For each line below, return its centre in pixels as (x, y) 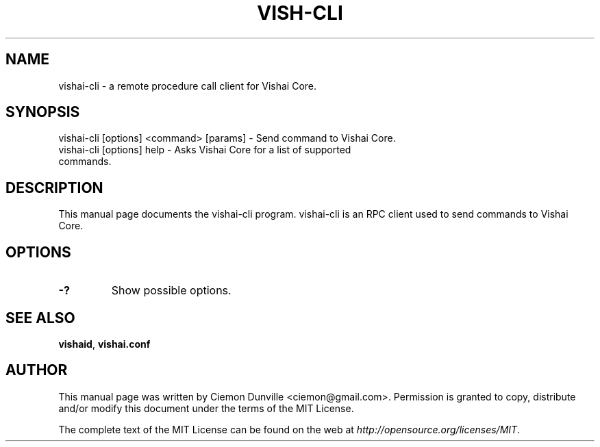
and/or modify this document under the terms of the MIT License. (206, 408)
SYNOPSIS (43, 112)
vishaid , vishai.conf (104, 344)
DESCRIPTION (54, 188)
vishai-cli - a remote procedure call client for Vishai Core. (188, 86)
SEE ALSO (40, 318)
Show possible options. (171, 291)
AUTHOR (37, 370)
